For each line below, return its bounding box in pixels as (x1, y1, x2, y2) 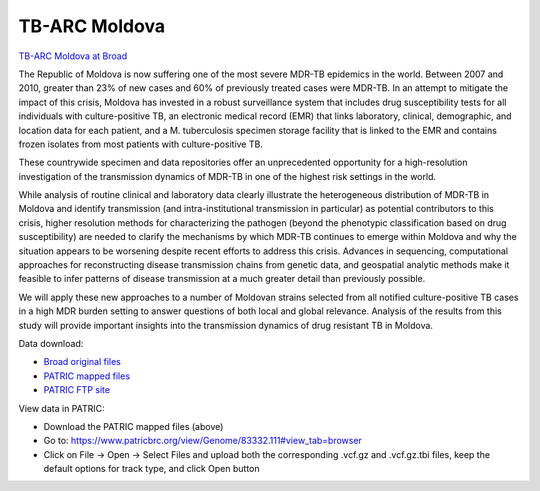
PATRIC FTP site (43, 384, 110, 396)
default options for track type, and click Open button (43, 463, 260, 475)
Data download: (18, 337, 84, 349)
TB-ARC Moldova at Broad (18, 50, 128, 62)
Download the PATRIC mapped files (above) (43, 420, 224, 432)
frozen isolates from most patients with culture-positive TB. (18, 138, 264, 150)
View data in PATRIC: (18, 402, 105, 414)
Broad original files (43, 356, 122, 368)
